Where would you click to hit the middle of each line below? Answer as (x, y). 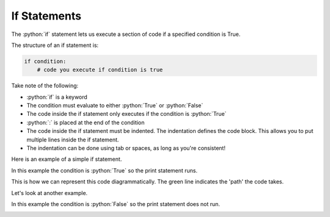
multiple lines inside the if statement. (73, 140)
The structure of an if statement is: (55, 45)
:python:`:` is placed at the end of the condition (86, 123)
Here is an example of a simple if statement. (67, 159)
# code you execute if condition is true (100, 70)
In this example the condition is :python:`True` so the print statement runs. (105, 170)
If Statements (46, 16)
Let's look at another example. (50, 193)
